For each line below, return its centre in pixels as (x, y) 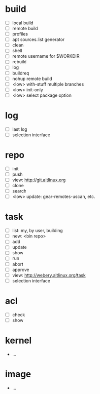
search (19, 191)
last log (20, 129)
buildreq (21, 73)
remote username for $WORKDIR (46, 56)
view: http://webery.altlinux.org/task (49, 275)
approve (21, 270)
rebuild (19, 62)
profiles (20, 34)
